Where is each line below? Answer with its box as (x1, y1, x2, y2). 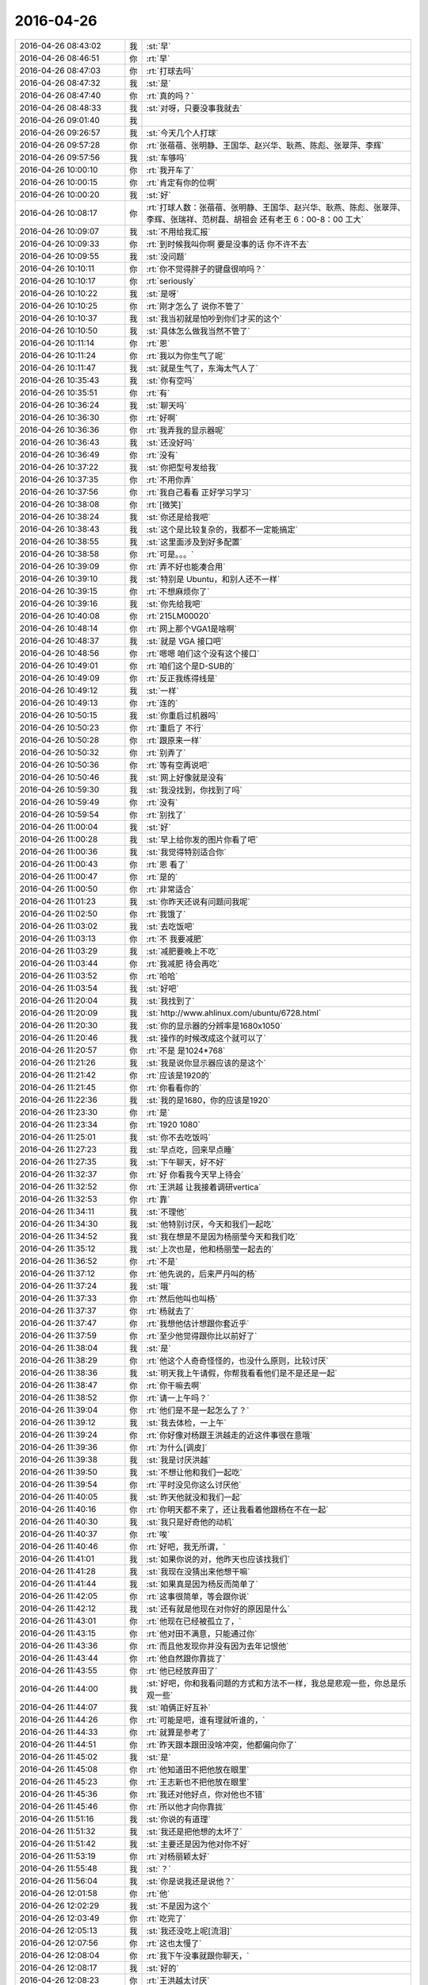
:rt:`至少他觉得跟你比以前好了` (146, 1330, 258, 1341)
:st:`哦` (146, 1281, 171, 1292)
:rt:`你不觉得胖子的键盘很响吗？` (146, 263, 266, 274)
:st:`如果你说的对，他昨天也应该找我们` (146, 1553, 290, 1564)
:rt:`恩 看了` (146, 858, 189, 869)
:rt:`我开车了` (146, 164, 194, 175)
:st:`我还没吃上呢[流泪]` (146, 1925, 233, 1937)
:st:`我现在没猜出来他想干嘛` (146, 1566, 250, 1577)
